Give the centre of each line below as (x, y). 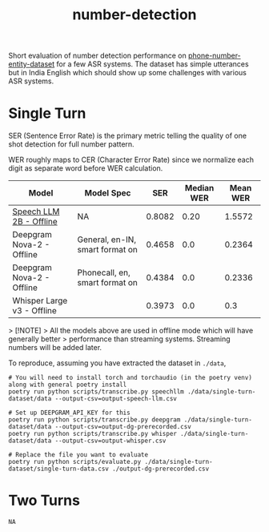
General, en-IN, (107, 240)
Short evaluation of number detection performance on (97, 56)
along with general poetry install (68, 385)
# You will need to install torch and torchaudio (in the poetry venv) (130, 378)
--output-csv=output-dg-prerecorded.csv (123, 427)
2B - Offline (35, 222)
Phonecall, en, (104, 272)
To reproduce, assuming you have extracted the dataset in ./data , (117, 363)
